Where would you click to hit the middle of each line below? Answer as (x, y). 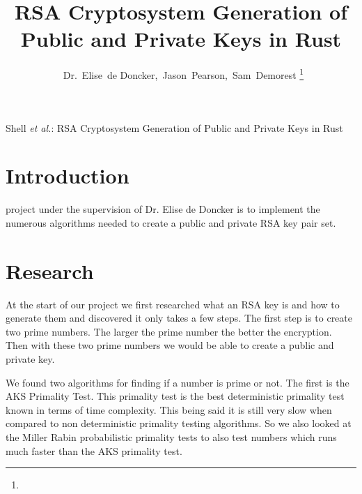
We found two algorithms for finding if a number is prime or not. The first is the (178, 382)
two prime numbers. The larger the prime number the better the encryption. (169, 331)
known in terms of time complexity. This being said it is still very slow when (169, 409)
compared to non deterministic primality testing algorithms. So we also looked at (179, 423)
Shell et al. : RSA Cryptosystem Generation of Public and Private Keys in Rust (174, 127)
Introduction (68, 175)
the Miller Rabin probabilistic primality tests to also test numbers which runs (171, 436)
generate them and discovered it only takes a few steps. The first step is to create (179, 318)
